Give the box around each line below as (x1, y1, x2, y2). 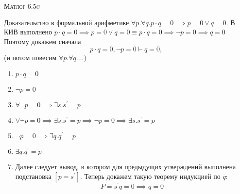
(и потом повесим (4, 52, 57, 62)
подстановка (15, 171, 51, 181)
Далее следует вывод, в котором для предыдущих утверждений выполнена (15, 162, 236, 172)
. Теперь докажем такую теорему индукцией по (80, 171, 221, 181)
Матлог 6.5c (4, 1, 40, 11)
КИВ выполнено (4, 27, 52, 37)
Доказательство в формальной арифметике (4, 17, 129, 27)
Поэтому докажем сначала (4, 36, 81, 46)
